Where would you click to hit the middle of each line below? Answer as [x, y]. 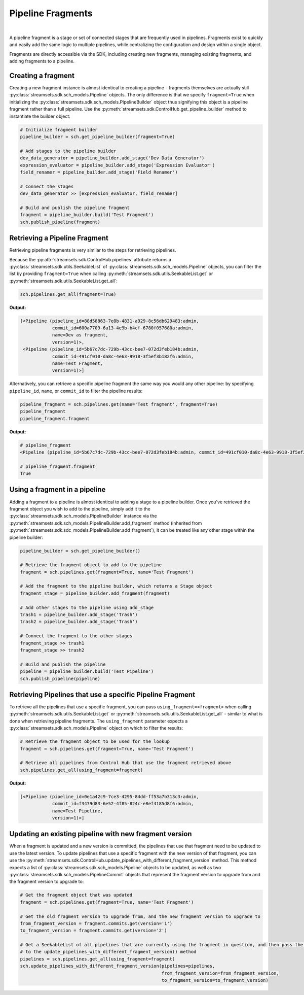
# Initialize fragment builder [59, 130]
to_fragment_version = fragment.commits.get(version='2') [93, 931]
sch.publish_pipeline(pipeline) [60, 678]
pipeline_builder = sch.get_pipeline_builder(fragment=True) [98, 136]
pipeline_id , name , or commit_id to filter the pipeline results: [76, 391]
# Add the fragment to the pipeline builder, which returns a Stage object [116, 586]
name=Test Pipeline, [78, 811]
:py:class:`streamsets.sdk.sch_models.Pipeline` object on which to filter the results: [96, 728]
